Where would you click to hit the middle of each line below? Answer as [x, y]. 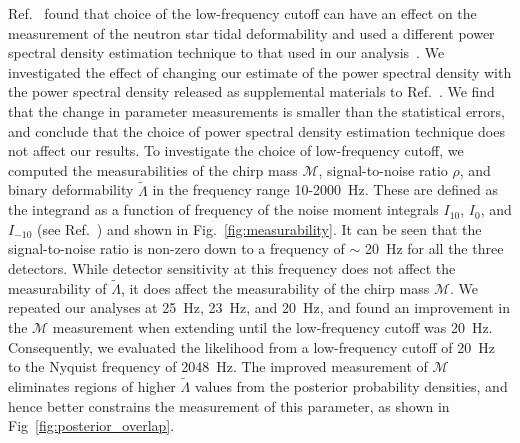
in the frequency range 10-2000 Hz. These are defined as [325, 189]
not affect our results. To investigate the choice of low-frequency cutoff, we [236, 150]
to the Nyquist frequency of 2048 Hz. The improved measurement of [218, 366]
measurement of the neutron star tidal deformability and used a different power [251, 32]
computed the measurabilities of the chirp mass [153, 169]
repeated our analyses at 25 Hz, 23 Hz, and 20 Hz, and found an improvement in [259, 307]
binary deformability [71, 189]
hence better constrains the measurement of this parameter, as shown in [229, 405]
